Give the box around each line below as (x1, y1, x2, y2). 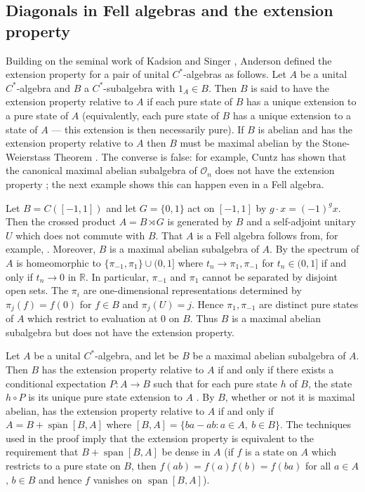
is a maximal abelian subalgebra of (109, 241, 259, 256)
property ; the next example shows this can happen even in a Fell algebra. (6, 176, 324, 191)
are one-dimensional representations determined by (83, 283, 302, 298)
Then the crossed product (6, 214, 116, 229)
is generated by (167, 214, 233, 229)
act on (187, 200, 215, 215)
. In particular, (86, 269, 149, 284)
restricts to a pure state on (6, 458, 121, 473)
